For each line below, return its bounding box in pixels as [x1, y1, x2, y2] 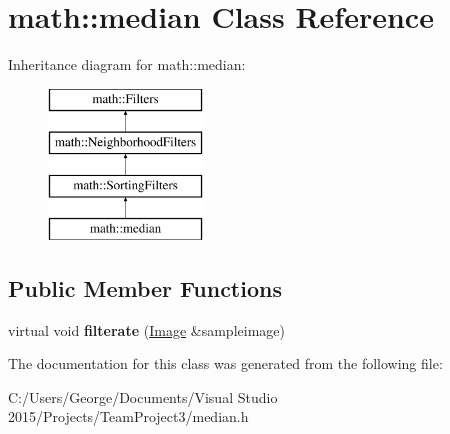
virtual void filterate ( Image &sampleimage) [8, 319, 285, 340]
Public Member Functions [8, 272, 282, 303]
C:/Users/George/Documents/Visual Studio [8, 386, 278, 407]
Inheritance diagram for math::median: [8, 54, 246, 75]
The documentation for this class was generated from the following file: [8, 353, 443, 374]
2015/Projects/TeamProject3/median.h [8, 406, 249, 427]
